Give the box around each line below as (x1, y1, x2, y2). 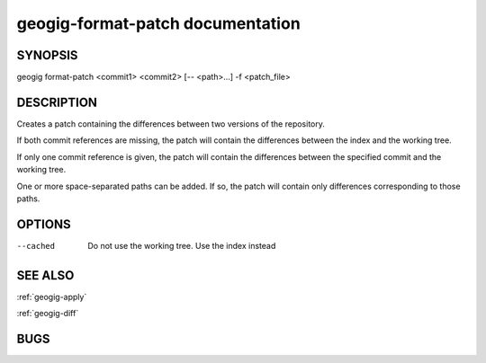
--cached (16, 241, 56, 251)
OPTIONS (16, 217, 71, 232)
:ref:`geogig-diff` (16, 308, 79, 319)
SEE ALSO (16, 268, 75, 283)
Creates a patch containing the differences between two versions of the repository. (16, 118, 326, 129)
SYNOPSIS (16, 48, 78, 63)
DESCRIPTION (16, 94, 98, 110)
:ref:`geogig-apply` (16, 291, 87, 302)
